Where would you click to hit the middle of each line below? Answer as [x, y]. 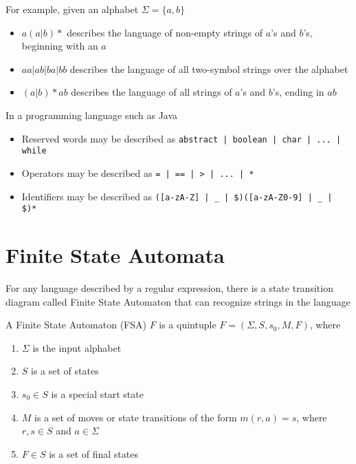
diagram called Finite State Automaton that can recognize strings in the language [178, 301]
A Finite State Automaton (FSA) [76, 325]
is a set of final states [93, 453]
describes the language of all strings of [152, 92]
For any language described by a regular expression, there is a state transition [169, 287]
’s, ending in [298, 92]
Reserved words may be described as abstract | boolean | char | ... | [181, 138]
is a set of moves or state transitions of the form [136, 417]
